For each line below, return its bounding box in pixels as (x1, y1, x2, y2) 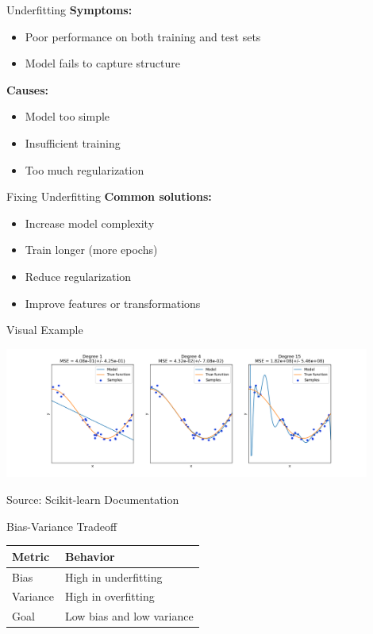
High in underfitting (64, 568, 163, 585)
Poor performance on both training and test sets (25, 28, 261, 44)
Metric (12, 548, 50, 564)
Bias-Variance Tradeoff (6, 517, 117, 534)
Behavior (64, 548, 115, 564)
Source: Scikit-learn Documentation (6, 490, 179, 507)
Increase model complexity (25, 214, 155, 231)
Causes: (6, 81, 48, 98)
